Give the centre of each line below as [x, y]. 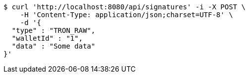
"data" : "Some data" [53, 46]
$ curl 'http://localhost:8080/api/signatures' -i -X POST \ [124, 7]
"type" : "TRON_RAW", [53, 30]
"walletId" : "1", [47, 38]
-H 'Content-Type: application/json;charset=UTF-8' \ [126, 15]
